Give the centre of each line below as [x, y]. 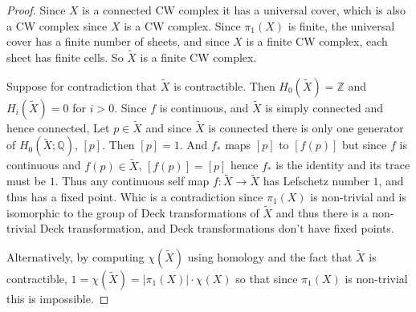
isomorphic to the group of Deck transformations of [133, 212]
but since [365, 145]
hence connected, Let [58, 127]
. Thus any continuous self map [132, 181]
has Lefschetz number [316, 181]
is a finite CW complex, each [317, 41]
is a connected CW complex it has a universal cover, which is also [244, 10]
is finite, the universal [341, 25]
